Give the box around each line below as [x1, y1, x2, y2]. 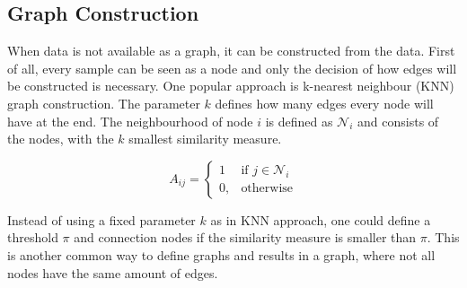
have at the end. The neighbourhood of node [7, 111, 253, 130]
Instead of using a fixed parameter [7, 210, 196, 229]
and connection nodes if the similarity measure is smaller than [74, 228, 417, 247]
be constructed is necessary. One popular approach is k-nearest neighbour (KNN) [7, 76, 454, 95]
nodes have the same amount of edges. [7, 263, 218, 282]
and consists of [357, 111, 439, 130]
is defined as [265, 111, 333, 130]
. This [427, 228, 460, 247]
